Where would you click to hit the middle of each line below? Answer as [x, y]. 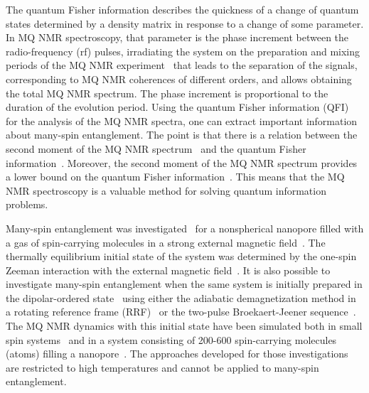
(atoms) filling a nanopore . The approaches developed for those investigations [177, 354]
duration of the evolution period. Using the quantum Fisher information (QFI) [177, 107]
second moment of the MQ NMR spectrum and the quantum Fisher [156, 148]
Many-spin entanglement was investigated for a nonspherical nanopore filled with [185, 228]
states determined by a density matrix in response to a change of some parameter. [185, 23]
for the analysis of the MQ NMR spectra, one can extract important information [182, 120]
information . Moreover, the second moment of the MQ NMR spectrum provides [182, 162]
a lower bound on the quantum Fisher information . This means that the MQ [175, 177]
